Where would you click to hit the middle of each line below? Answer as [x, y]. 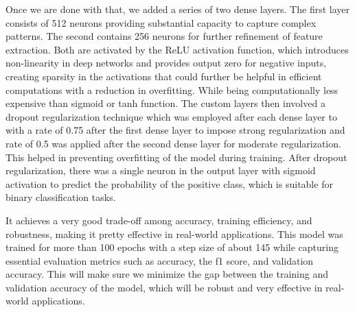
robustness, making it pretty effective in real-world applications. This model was [174, 233]
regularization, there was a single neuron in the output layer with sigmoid [161, 170]
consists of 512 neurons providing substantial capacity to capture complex [161, 22]
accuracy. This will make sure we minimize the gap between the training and [167, 274]
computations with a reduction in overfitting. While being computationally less [172, 89]
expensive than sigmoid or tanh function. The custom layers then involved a [165, 103]
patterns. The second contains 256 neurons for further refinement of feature [164, 36]
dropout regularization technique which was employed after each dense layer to [171, 116]
